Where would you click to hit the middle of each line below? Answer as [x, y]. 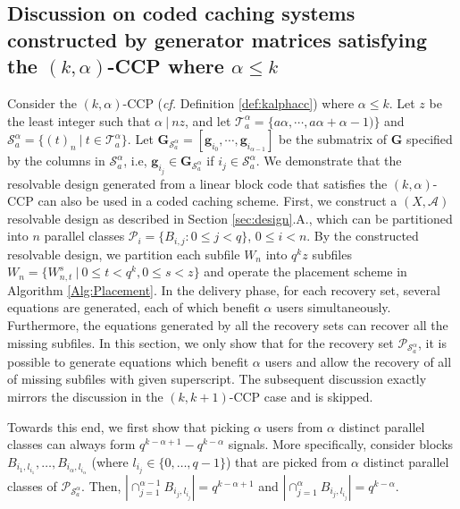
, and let [208, 120]
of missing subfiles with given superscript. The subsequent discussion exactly [217, 379]
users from [294, 426]
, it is [432, 342]
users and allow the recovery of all [358, 361]
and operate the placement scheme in [305, 271]
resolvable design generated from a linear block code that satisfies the [197, 183]
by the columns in [56, 161]
